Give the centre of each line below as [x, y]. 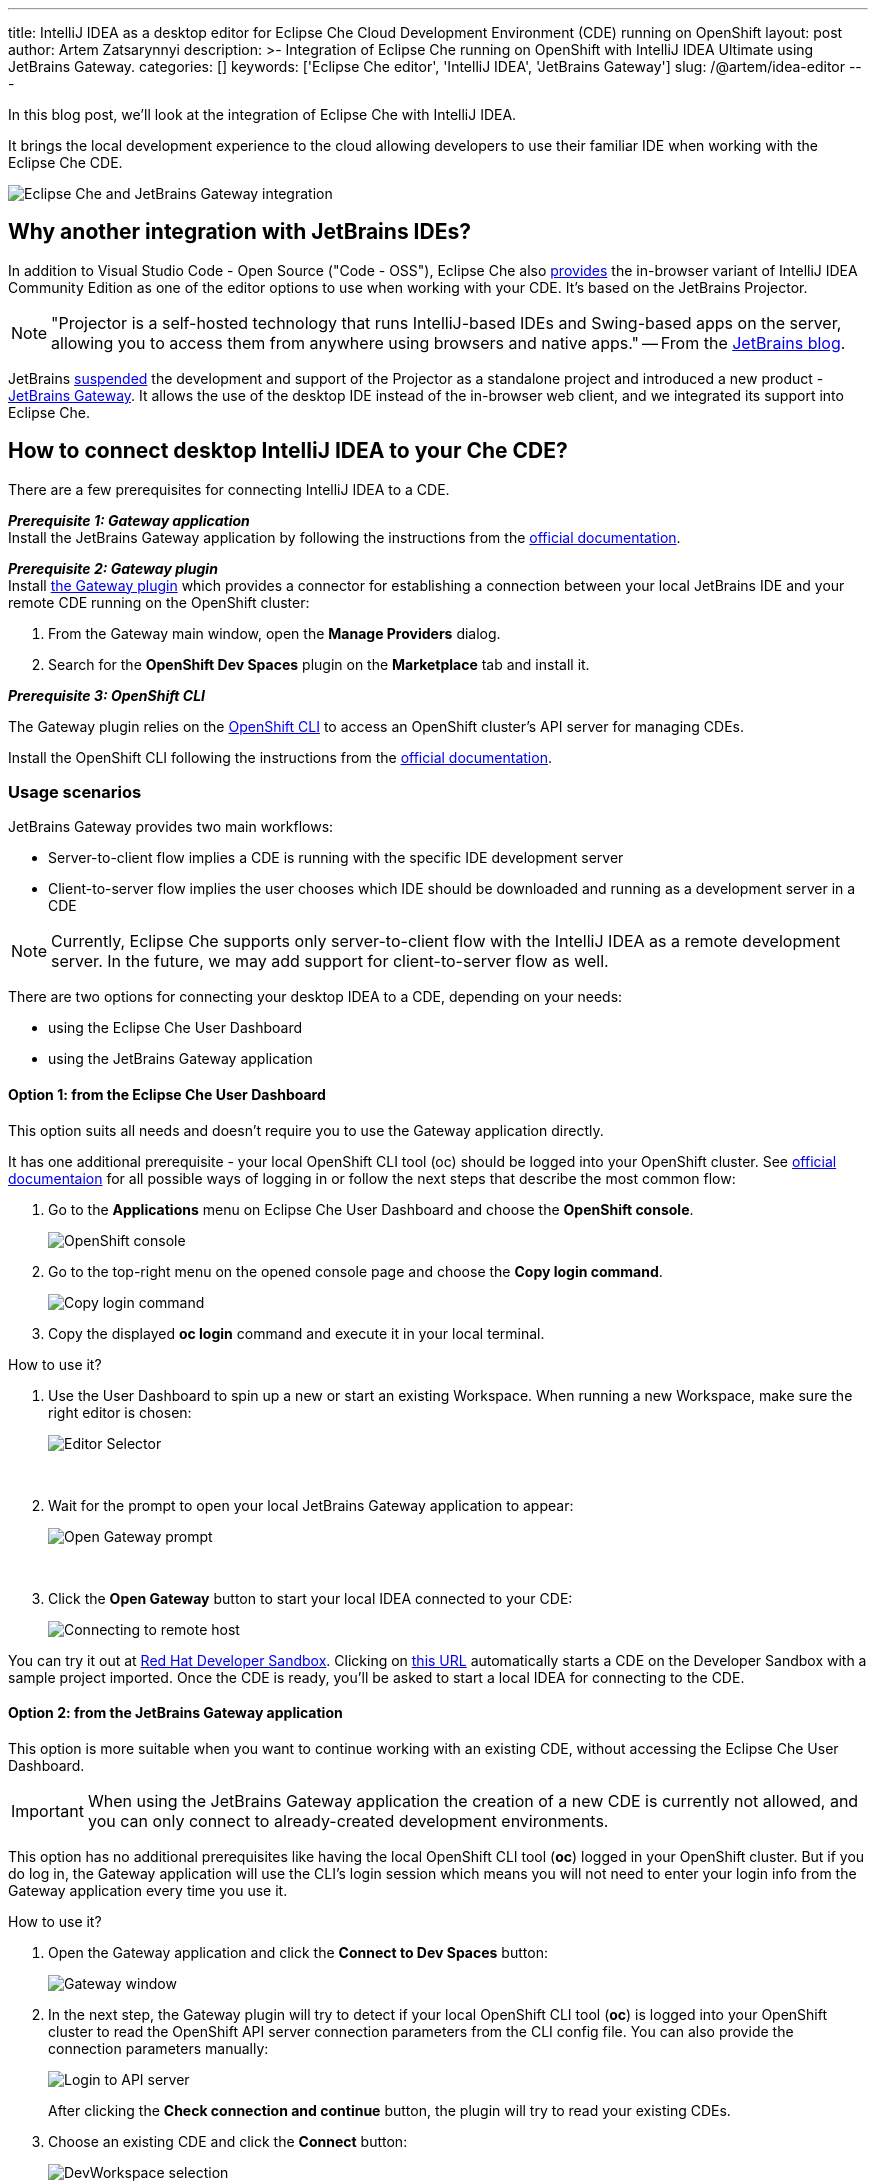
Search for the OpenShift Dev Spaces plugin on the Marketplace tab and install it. [319, 664]
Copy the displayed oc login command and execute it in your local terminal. [296, 1333]
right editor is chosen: [120, 1412]
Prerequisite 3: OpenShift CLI [107, 695]
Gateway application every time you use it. [148, 1890]
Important [47, 1810]
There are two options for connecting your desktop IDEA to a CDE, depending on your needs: [315, 997]
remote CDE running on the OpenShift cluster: [159, 602]
